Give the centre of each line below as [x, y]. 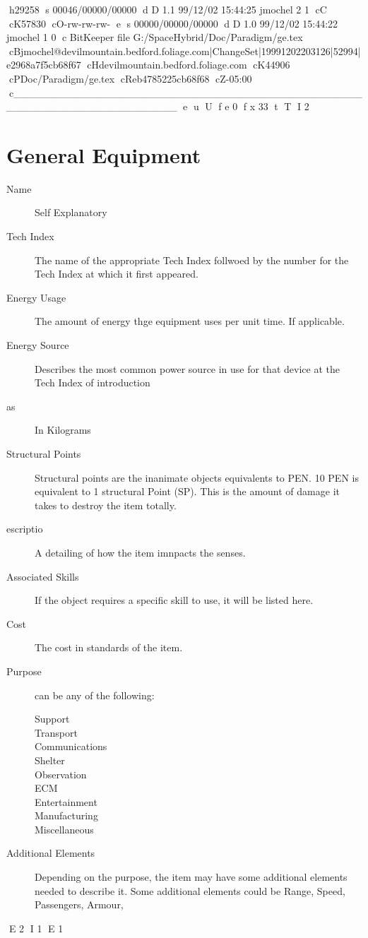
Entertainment [66, 801]
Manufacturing [66, 815]
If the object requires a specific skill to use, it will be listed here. [174, 600]
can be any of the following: [95, 695]
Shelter [50, 760]
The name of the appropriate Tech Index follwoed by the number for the [192, 260]
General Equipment [104, 154]
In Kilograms [63, 430]
